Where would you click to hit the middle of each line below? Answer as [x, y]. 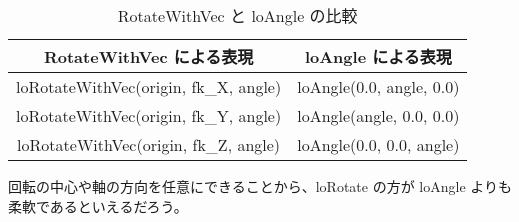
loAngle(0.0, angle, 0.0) [378, 86]
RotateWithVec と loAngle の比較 [237, 15]
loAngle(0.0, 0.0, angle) [378, 144]
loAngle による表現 [378, 56]
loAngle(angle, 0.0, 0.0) [378, 115]
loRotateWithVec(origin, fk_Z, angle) [149, 144]
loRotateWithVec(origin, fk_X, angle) [149, 86]
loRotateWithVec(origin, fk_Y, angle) [149, 115]
